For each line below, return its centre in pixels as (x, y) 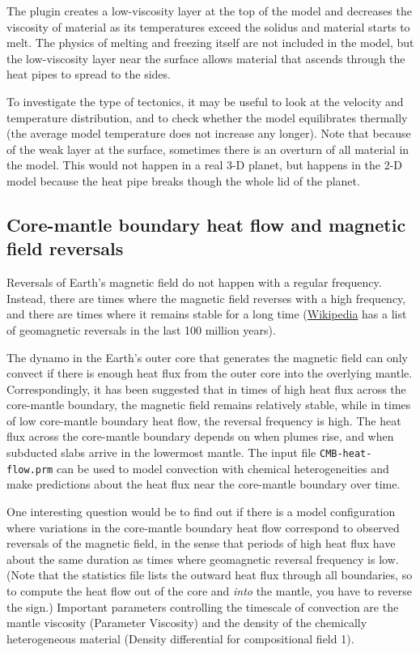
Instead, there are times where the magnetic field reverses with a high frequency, (206, 298)
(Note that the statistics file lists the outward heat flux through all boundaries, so (210, 575)
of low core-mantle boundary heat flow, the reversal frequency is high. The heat (204, 420)
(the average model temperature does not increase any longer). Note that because (209, 133)
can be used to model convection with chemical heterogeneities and (223, 468)
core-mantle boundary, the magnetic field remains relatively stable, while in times (209, 405)
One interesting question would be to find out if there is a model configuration (201, 511)
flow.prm (30, 469)
